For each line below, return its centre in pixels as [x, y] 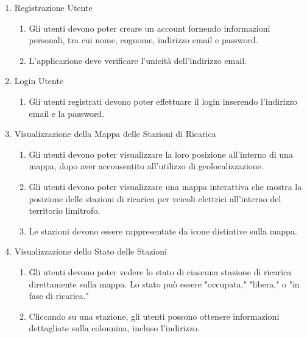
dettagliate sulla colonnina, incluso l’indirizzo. [114, 328]
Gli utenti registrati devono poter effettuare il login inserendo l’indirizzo [163, 101]
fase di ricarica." [59, 296]
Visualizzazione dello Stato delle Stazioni [90, 251]
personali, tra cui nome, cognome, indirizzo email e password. [143, 40]
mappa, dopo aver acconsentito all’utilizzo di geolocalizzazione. [146, 166]
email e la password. [67, 113]
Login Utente [39, 81]
